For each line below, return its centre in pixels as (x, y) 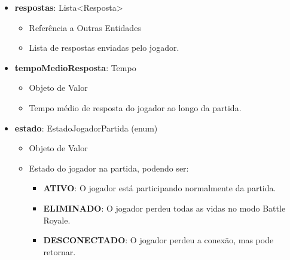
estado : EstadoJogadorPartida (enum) (86, 128)
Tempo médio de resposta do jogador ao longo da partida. (135, 107)
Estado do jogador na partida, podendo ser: (109, 168)
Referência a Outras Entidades (85, 27)
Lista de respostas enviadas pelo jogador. (104, 48)
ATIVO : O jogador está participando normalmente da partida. (160, 188)
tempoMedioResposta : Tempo (75, 67)
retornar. (59, 251)
